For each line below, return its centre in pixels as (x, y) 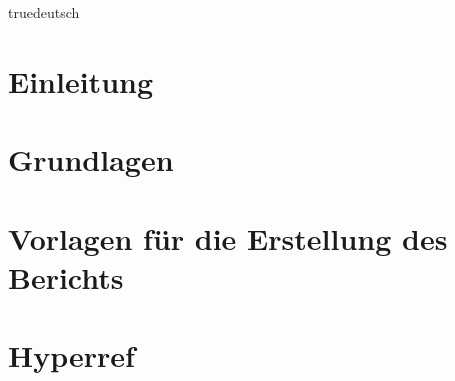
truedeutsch (44, 12)
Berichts (66, 276)
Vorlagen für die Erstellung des (228, 237)
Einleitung (81, 80)
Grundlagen (91, 159)
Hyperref (71, 355)
